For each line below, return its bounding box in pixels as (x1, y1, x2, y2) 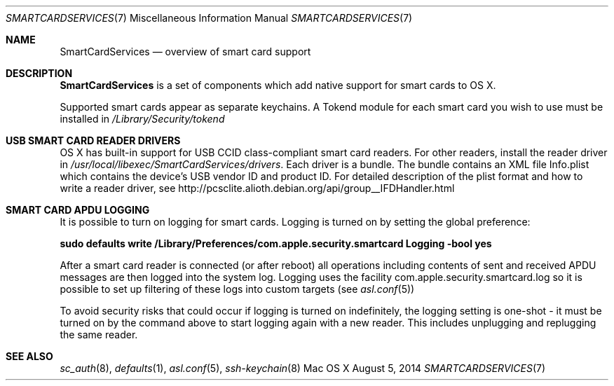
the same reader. (60, 329, 138, 340)
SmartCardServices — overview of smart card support (60, 46, 311, 57)
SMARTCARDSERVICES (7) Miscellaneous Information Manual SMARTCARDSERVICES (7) (6, 12, 413, 24)
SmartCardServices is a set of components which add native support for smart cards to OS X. (60, 79, 496, 91)
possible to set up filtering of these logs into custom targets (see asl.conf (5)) (60, 283, 415, 295)
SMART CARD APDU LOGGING (6, 204, 150, 216)
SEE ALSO (6, 350, 53, 362)
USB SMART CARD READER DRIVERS (6, 135, 181, 146)
